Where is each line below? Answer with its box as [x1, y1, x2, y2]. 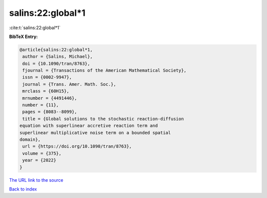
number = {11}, [22, 102, 59, 108]
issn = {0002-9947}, [22, 75, 72, 80]
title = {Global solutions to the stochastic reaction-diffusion [22, 116, 184, 121]
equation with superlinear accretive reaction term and [19, 123, 158, 128]
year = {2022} [22, 158, 56, 163]
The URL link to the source [9, 177, 64, 183]
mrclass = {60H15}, [22, 88, 69, 94]
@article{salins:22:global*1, [19, 47, 93, 52]
